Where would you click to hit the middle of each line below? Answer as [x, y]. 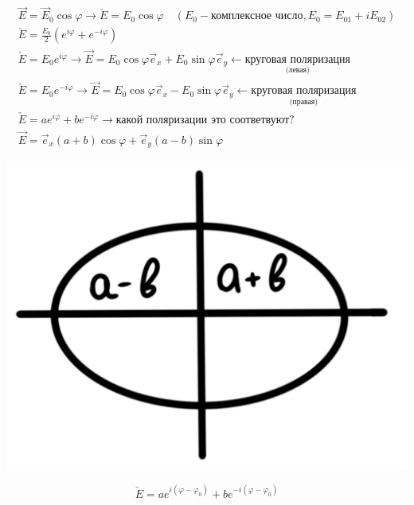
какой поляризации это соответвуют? [205, 120]
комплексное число [257, 16]
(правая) [304, 101]
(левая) [297, 70]
